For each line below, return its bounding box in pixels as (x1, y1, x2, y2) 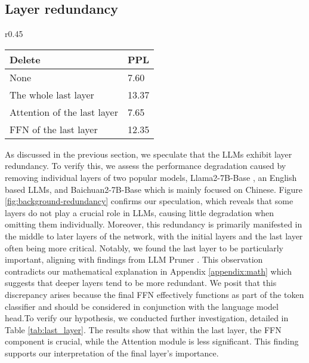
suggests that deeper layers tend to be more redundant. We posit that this (5, 276, 277, 289)
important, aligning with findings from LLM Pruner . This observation (5, 253, 263, 266)
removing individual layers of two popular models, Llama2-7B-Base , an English (5, 171, 297, 183)
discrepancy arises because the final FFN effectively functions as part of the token (5, 288, 304, 300)
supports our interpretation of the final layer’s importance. (5, 346, 219, 359)
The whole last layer (10, 87, 94, 101)
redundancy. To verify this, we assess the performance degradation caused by (5, 159, 286, 172)
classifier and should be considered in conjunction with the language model (5, 300, 279, 312)
